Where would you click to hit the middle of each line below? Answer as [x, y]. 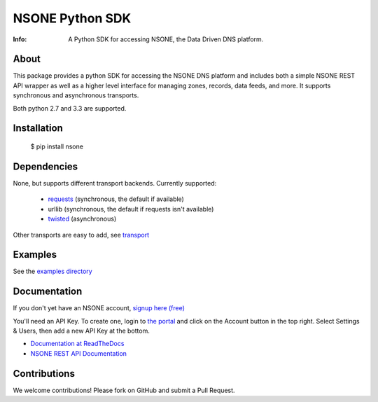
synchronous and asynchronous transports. [76, 95]
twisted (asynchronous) [82, 219]
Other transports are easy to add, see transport [81, 235]
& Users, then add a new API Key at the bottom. [81, 331]
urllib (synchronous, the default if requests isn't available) [131, 209]
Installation [38, 129]
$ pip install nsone [57, 146]
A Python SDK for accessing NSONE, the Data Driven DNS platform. [166, 39]
